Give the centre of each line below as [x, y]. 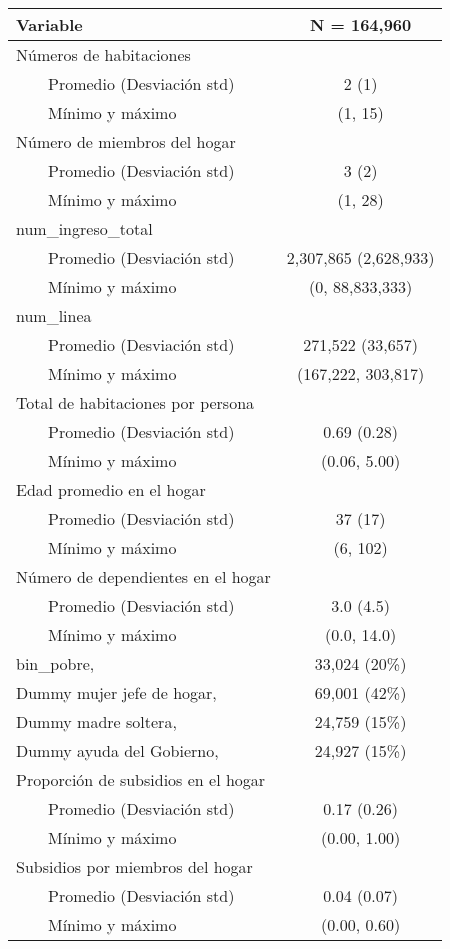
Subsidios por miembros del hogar [134, 866]
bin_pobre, [55, 663]
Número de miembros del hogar [126, 141]
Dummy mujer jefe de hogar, [116, 692]
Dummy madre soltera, [96, 721]
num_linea [54, 315]
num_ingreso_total [84, 228]
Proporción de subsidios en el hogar [141, 779]
